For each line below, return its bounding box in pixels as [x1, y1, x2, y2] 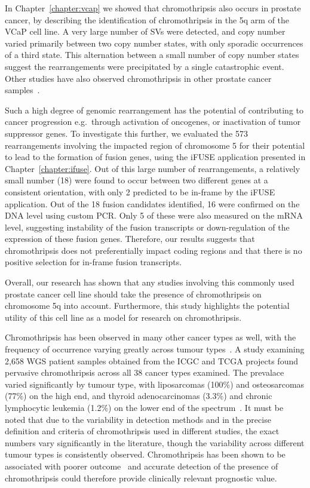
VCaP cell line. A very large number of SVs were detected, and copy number [5, 25, 286, 38]
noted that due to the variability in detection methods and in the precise [5, 413, 271, 425]
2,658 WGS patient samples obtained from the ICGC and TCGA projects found [5, 354, 299, 367]
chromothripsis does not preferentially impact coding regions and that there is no [5, 244, 302, 256]
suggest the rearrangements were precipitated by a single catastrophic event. [5, 60, 284, 72]
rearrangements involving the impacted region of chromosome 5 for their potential [5, 139, 305, 151]
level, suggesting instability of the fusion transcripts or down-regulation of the [5, 220, 290, 233]
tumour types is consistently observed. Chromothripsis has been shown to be [5, 448, 286, 461]
